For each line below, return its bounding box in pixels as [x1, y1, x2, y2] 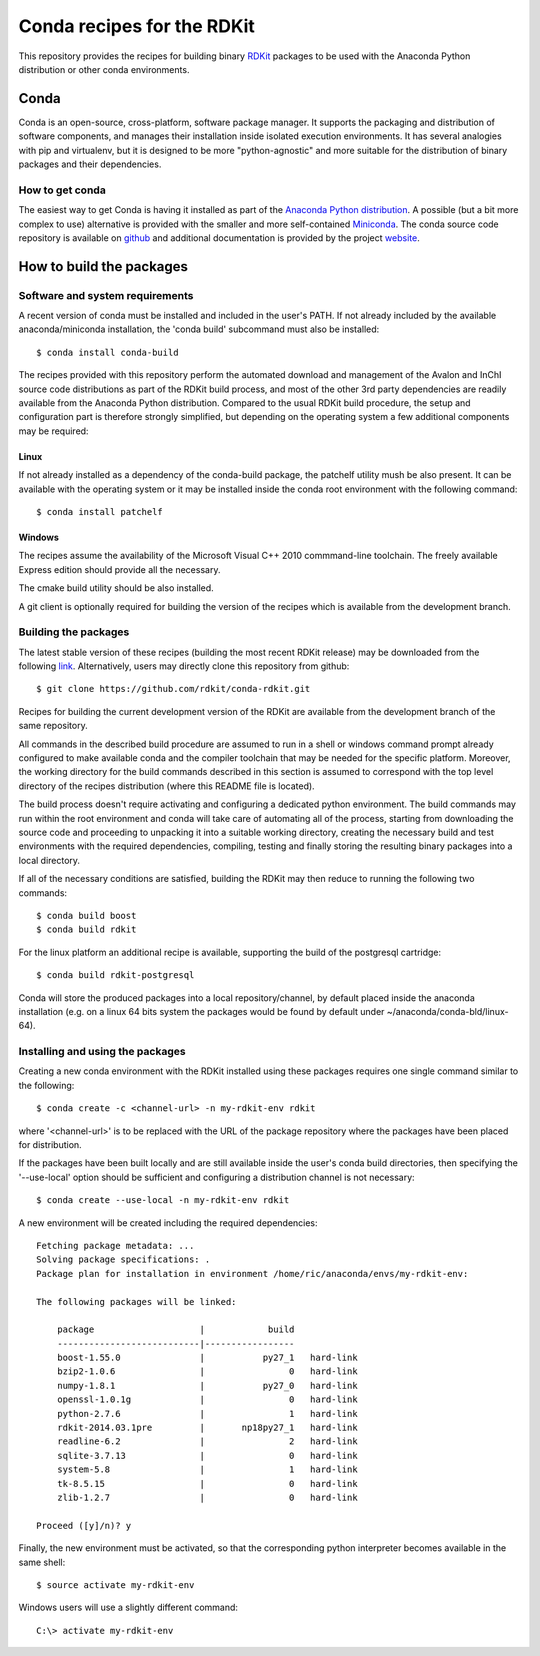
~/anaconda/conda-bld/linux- [386, 1005, 509, 1017]
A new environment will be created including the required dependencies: [18, 1216, 319, 1229]
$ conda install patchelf [36, 506, 164, 517]
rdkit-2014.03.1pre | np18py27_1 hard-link [56, 1422, 359, 1434]
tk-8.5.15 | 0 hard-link [56, 1478, 359, 1489]
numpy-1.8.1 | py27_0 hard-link [56, 1380, 359, 1391]
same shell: [18, 1556, 66, 1568]
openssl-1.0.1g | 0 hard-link [56, 1394, 359, 1405]
